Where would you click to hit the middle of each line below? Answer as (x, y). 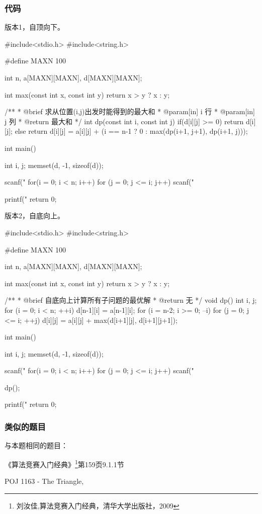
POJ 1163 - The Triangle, (44, 481)
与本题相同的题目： (36, 445)
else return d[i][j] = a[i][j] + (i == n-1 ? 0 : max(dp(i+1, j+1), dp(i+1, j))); (131, 131)
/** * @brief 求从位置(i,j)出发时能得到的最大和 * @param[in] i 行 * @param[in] (130, 111)
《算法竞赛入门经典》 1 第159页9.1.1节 (64, 463)
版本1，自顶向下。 (34, 27)
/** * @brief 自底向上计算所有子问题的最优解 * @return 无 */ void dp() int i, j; (131, 300)
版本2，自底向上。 (34, 216)
